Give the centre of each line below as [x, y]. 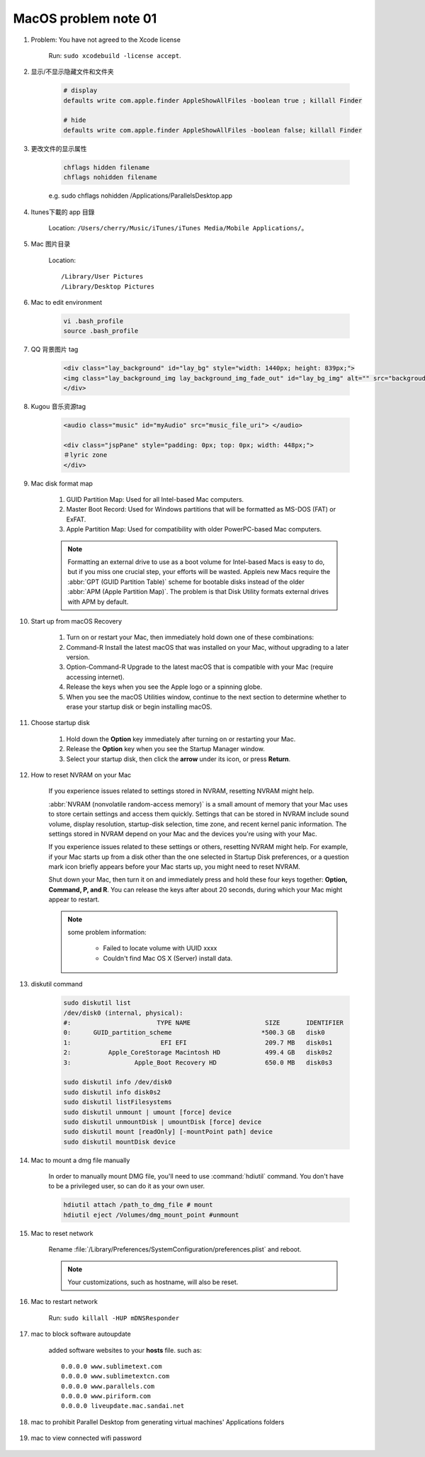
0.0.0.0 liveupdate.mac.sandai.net [123, 1406]
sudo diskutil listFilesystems [118, 1102]
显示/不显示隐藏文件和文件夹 [73, 72]
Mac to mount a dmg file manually [80, 1160]
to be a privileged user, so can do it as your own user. [127, 1186]
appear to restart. [74, 899]
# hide [75, 120]
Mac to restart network [64, 1302]
